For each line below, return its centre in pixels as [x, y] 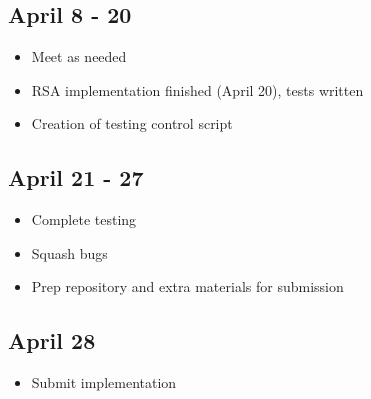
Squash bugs [69, 252]
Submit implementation [104, 382]
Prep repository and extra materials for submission [187, 286]
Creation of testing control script [132, 123]
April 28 [52, 340]
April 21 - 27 [76, 177]
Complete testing [84, 219]
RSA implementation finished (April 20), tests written [197, 89]
